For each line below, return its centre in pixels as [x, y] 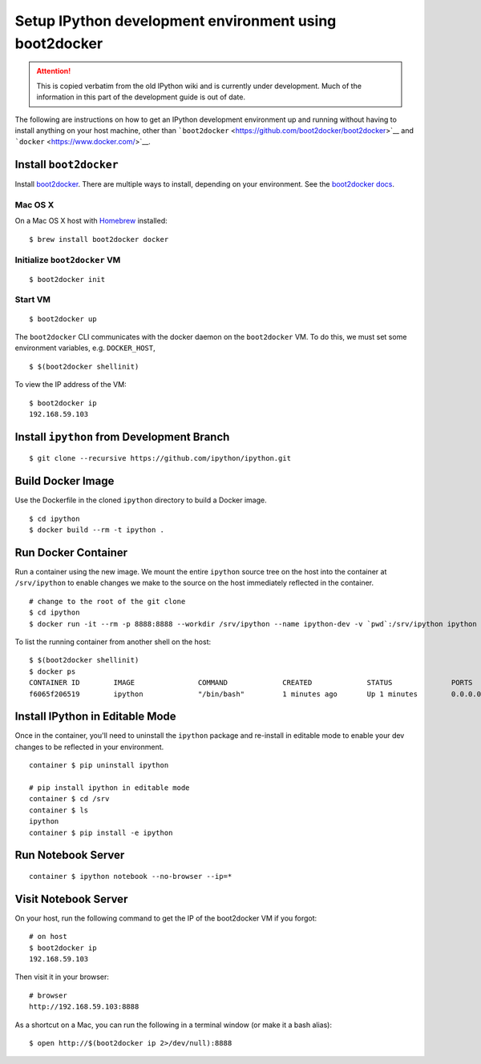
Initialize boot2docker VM [68, 260]
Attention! [54, 71]
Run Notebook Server [70, 855]
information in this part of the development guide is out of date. [141, 97]
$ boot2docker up [63, 319]
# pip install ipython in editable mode [109, 788]
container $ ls [59, 810]
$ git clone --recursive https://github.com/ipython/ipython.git [160, 458]
